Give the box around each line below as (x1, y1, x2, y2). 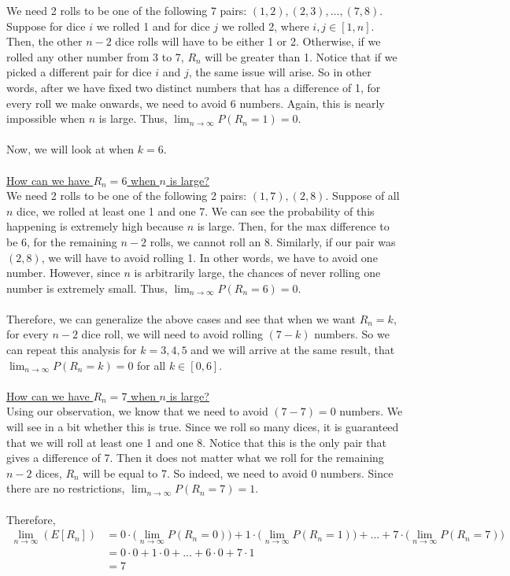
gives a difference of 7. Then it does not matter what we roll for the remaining (6, 449, 384, 466)
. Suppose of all (325, 187, 400, 204)
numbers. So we (314, 326, 390, 342)
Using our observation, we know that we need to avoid (6, 403, 268, 419)
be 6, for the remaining (6, 233, 117, 249)
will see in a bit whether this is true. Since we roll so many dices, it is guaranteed (6, 419, 399, 435)
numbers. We (339, 403, 403, 419)
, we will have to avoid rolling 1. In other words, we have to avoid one (41, 249, 378, 265)
